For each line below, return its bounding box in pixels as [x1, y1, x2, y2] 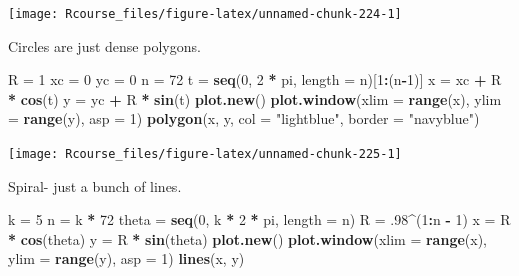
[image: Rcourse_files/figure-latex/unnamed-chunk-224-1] [8, 7, 402, 21]
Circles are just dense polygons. [8, 35, 201, 56]
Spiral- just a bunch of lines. [8, 175, 182, 196]
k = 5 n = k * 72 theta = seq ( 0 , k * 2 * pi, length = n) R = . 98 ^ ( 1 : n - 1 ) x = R [8, 209, 511, 230]
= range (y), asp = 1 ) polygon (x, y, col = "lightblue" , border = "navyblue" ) [8, 108, 480, 129]
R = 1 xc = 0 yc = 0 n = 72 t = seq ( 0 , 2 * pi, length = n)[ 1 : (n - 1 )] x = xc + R [8, 69, 502, 90]
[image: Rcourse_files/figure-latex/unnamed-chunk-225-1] [8, 147, 402, 162]
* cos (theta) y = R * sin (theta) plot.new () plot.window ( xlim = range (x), [8, 228, 488, 249]
